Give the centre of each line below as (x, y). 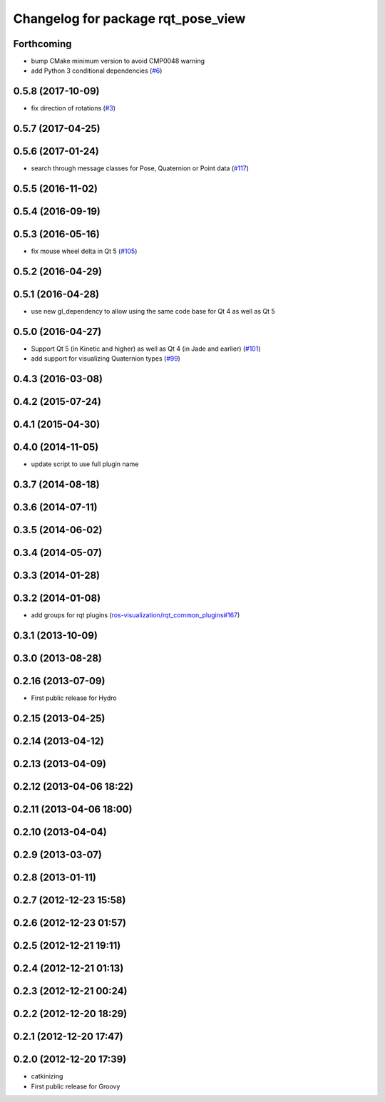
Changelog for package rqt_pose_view (129, 19)
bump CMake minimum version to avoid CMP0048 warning (118, 61)
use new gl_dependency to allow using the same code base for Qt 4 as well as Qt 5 (153, 311)
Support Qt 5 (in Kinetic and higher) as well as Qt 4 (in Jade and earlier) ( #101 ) (146, 349)
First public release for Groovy (76, 1086)
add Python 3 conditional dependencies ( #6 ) (97, 71)
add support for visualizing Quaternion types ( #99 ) (106, 359)
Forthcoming (42, 44)
